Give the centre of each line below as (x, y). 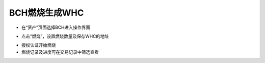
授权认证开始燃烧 (39, 45)
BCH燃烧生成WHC (46, 13)
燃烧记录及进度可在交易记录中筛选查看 (60, 52)
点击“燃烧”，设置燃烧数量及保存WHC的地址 (65, 36)
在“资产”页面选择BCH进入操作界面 (56, 27)
